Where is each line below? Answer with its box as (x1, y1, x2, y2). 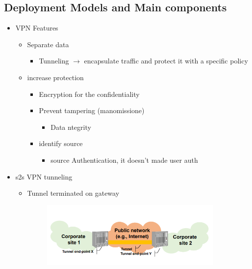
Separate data (27, 39, 69, 49)
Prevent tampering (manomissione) (39, 105, 145, 116)
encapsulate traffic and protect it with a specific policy (84, 56, 248, 66)
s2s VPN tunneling (15, 171, 73, 181)
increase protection (27, 72, 84, 82)
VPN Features (15, 23, 58, 33)
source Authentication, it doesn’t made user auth (50, 154, 198, 165)
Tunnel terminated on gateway (27, 188, 120, 198)
